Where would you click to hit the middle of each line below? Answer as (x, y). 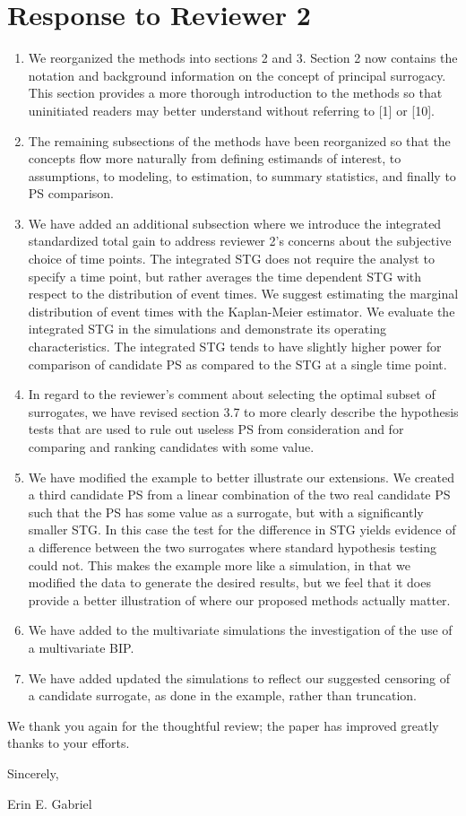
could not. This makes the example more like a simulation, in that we (219, 564)
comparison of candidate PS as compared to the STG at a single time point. (237, 364)
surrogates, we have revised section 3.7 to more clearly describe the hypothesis (243, 411)
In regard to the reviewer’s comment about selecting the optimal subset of (232, 394)
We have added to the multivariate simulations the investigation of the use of (240, 630)
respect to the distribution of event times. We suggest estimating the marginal (243, 294)
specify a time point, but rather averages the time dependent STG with (225, 276)
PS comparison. (71, 193)
